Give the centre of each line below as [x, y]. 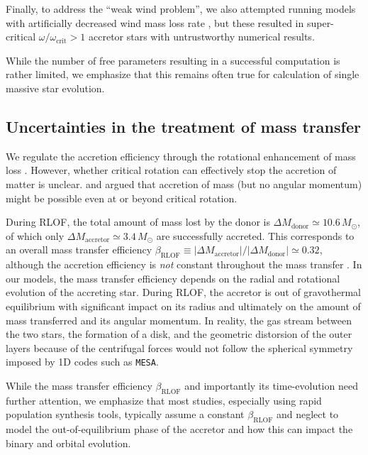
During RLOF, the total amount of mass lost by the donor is [138, 222]
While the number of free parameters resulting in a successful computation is [173, 60]
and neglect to [307, 414]
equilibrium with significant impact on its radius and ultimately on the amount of [183, 306]
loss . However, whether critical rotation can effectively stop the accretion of [171, 170]
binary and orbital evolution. [68, 443]
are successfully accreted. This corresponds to [255, 235]
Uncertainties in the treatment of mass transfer [183, 126]
